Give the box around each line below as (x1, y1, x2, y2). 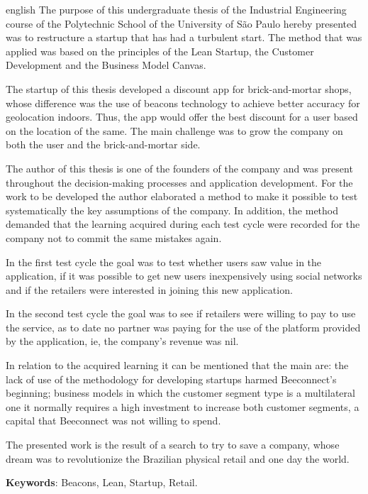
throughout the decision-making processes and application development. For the (6, 175, 353, 190)
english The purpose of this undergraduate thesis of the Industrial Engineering (6, 2, 347, 16)
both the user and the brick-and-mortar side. (6, 137, 201, 152)
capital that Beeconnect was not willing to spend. (6, 413, 221, 428)
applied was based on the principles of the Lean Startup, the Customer (6, 43, 314, 58)
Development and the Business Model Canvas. (6, 57, 206, 72)
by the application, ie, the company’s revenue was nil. (6, 334, 239, 348)
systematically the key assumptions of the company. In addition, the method (6, 202, 338, 217)
